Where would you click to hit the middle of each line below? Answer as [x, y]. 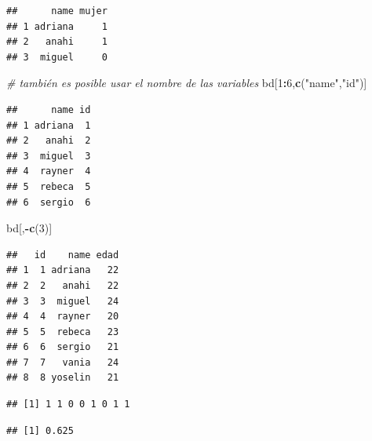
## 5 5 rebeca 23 [63, 332]
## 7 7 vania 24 [63, 362]
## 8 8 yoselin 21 [63, 378]
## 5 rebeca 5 [49, 186]
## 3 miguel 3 [49, 156]
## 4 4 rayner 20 [63, 317]
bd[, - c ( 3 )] [29, 228]
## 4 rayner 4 [49, 171]
